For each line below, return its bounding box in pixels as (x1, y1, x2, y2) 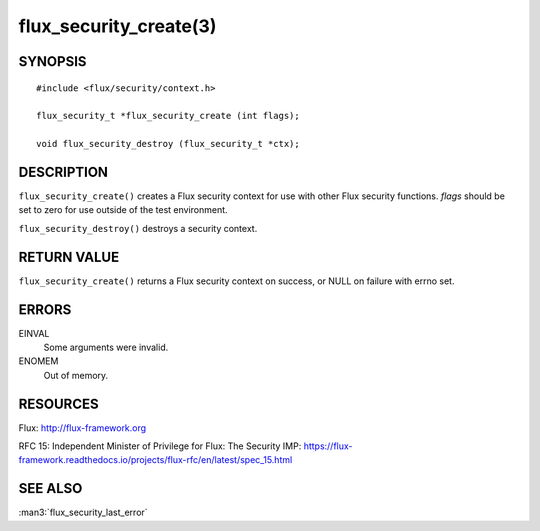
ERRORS (18, 301, 72, 318)
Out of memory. (43, 369, 109, 381)
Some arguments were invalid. (43, 341, 169, 354)
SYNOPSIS (18, 53, 87, 70)
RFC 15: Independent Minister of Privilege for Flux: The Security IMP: (18, 440, 302, 452)
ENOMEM (18, 355, 59, 367)
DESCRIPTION (18, 163, 109, 180)
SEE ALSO (18, 480, 83, 497)
